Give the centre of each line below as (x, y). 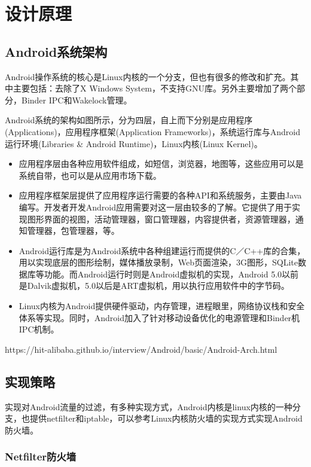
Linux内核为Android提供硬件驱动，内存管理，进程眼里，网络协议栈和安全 (162, 306)
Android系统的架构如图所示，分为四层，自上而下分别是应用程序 (129, 120)
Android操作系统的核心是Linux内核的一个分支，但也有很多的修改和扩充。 (148, 76)
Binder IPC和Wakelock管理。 (77, 100)
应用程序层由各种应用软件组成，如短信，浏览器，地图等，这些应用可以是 (161, 164)
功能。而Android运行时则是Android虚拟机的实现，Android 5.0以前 (171, 274)
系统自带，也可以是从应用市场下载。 (90, 175)
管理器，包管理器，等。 (73, 231)
